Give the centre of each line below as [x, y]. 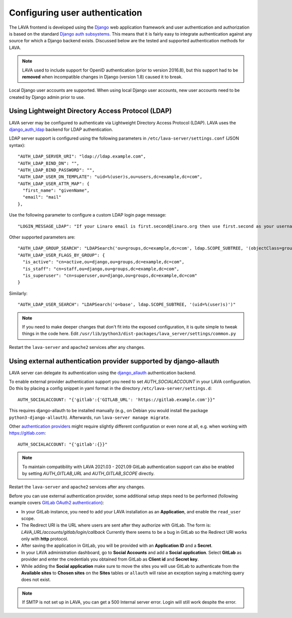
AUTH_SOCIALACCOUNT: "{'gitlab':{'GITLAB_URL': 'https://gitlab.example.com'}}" [117, 400]
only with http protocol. [45, 539]
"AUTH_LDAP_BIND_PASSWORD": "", [56, 170]
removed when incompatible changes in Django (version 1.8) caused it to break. [102, 77]
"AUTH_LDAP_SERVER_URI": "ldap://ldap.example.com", [82, 156]
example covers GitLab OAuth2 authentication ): [56, 503]
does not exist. [36, 580]
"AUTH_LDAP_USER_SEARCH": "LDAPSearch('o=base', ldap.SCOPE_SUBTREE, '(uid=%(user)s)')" [127, 305]
